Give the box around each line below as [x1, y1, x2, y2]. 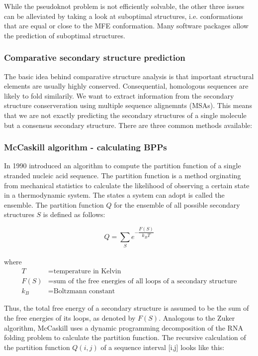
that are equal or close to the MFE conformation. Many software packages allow [4, 20, 249, 31]
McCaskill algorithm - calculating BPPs [4, 141, 167, 153]
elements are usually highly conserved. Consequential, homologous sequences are [4, 81, 249, 91]
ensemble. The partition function [4, 199, 104, 210]
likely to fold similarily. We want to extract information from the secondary [4, 90, 234, 101]
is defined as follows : [43, 209, 105, 220]
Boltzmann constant [53, 287, 115, 295]
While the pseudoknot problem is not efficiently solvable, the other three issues [4, 1, 245, 11]
